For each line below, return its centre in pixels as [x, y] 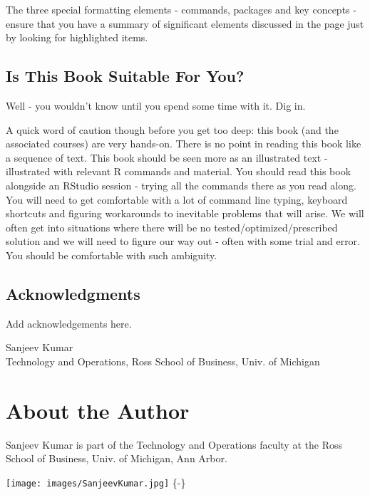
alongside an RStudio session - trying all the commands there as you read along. [181, 185]
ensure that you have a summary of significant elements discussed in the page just [185, 23]
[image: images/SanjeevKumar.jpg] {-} [96, 482]
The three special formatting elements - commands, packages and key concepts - [181, 9]
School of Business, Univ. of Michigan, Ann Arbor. [117, 458]
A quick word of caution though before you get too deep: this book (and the [172, 129]
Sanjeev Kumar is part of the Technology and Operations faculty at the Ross [174, 444]
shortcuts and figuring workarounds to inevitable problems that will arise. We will [185, 213]
